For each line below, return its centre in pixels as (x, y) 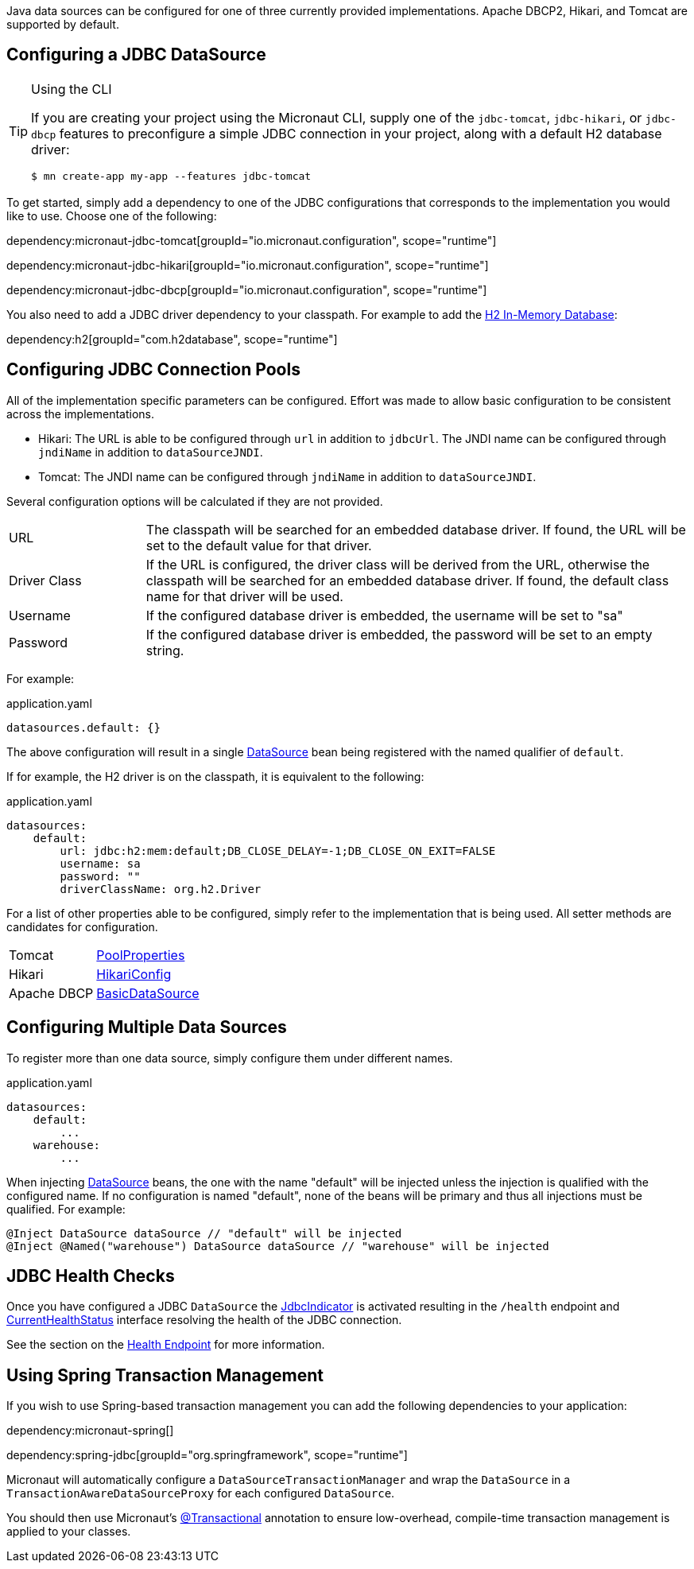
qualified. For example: (66, 1209)
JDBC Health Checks (91, 1276)
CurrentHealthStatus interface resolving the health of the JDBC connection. (204, 1320)
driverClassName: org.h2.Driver (161, 889)
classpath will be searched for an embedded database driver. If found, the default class (407, 580)
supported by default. (63, 24)
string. (165, 650)
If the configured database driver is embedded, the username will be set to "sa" (384, 615)
